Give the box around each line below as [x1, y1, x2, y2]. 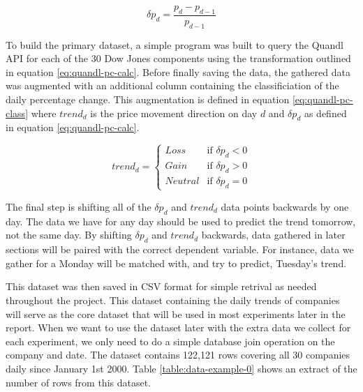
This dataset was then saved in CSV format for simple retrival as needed [6, 279, 317, 294]
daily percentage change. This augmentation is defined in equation [6, 92, 290, 106]
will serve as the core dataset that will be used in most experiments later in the [6, 306, 346, 321]
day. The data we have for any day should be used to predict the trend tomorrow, [6, 213, 356, 228]
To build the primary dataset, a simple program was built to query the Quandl [6, 37, 343, 52]
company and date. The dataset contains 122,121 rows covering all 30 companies [6, 347, 350, 362]
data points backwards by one [221, 199, 349, 213]
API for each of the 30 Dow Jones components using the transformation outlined [6, 51, 351, 66]
